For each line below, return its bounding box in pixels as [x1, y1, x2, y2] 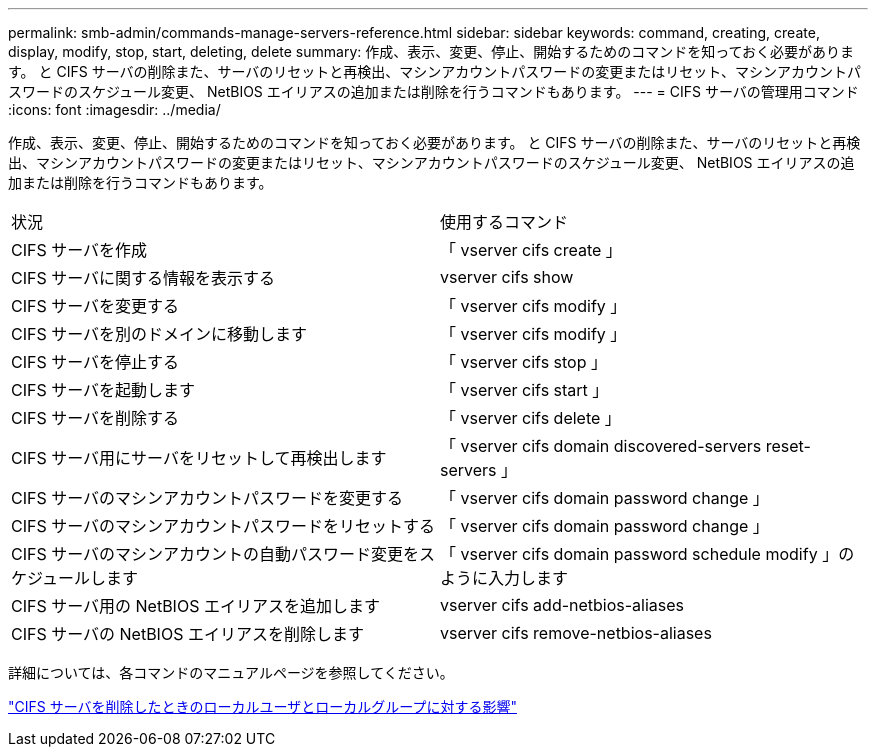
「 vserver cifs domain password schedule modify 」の [440, 544, 855, 564]
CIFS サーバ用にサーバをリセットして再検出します [11, 448, 387, 468]
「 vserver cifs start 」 [440, 380, 609, 400]
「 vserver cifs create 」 [440, 240, 622, 260]
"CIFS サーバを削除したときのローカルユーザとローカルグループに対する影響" [8, 698, 517, 715]
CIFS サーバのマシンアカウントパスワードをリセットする [11, 516, 436, 536]
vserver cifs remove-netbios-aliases [440, 623, 712, 643]
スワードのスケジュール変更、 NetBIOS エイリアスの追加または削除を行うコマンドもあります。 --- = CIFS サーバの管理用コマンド [8, 83, 859, 100]
